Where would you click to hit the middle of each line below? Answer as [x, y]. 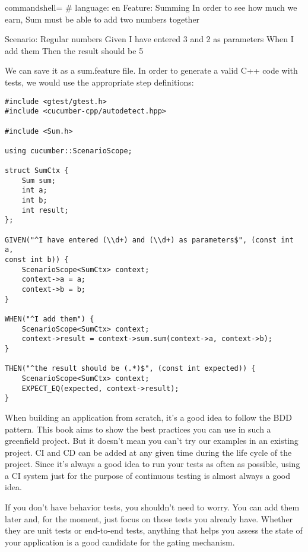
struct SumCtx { [37, 171]
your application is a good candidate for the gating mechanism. [120, 542]
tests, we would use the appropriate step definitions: [99, 82]
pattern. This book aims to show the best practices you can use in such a [138, 429]
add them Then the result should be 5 [74, 50]
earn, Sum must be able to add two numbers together [102, 19]
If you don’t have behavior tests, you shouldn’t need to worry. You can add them [152, 507]
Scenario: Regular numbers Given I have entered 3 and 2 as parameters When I [149, 39]
